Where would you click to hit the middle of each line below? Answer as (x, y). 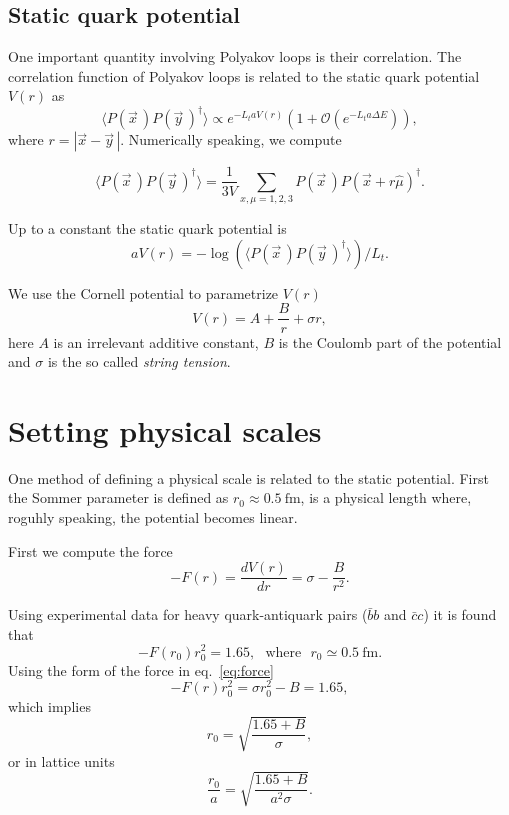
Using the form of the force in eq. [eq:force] (141, 669)
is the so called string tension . (139, 361)
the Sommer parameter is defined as (118, 497)
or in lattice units (61, 760)
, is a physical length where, (386, 497)
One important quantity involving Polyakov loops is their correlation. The (235, 56)
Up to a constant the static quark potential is (147, 228)
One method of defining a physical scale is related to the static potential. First (248, 477)
